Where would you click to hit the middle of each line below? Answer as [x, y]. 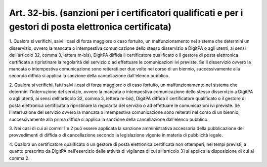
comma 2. [19, 158]
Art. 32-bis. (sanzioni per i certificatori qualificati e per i [126, 13]
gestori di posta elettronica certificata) [90, 27]
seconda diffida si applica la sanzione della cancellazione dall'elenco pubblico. [89, 76]
